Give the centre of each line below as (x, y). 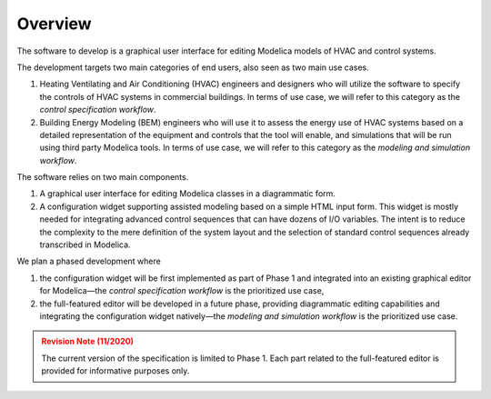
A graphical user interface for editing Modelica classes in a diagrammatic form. (188, 194)
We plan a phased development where (89, 261)
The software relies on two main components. (103, 177)
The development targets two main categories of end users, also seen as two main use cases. (193, 67)
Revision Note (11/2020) (88, 342)
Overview (54, 24)
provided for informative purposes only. (115, 371)
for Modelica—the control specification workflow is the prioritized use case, (182, 291)
